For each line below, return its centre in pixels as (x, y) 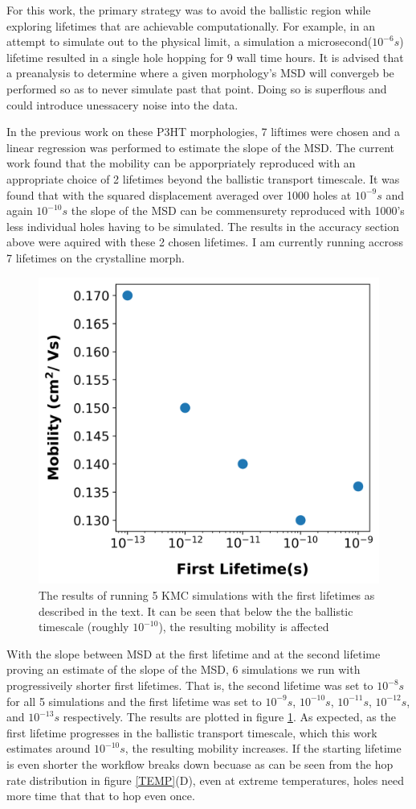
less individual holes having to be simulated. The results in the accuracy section (203, 226)
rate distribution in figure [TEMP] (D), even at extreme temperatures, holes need (205, 780)
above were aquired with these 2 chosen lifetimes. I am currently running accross (205, 242)
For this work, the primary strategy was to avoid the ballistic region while (189, 10)
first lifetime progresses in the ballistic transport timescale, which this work (192, 732)
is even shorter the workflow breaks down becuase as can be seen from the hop (200, 764)
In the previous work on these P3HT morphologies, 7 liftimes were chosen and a (203, 132)
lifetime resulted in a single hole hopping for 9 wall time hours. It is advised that (205, 57)
